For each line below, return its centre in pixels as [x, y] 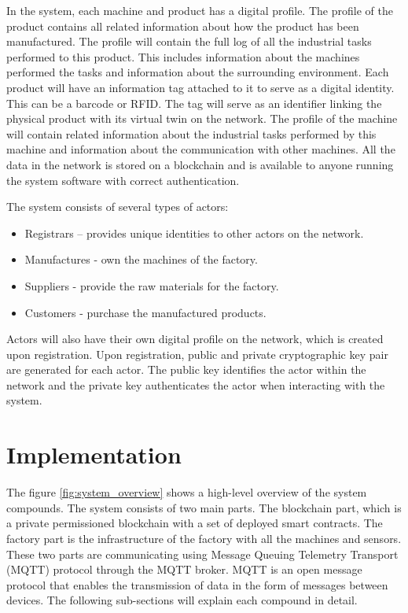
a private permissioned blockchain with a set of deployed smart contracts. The [195, 523]
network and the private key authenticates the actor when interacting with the [196, 384]
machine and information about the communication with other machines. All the [201, 149]
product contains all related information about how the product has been [183, 26]
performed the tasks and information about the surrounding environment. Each [198, 72]
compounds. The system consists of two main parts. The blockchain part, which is [204, 507]
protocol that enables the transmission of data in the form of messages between [197, 584]
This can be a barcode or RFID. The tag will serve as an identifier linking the [194, 103]
